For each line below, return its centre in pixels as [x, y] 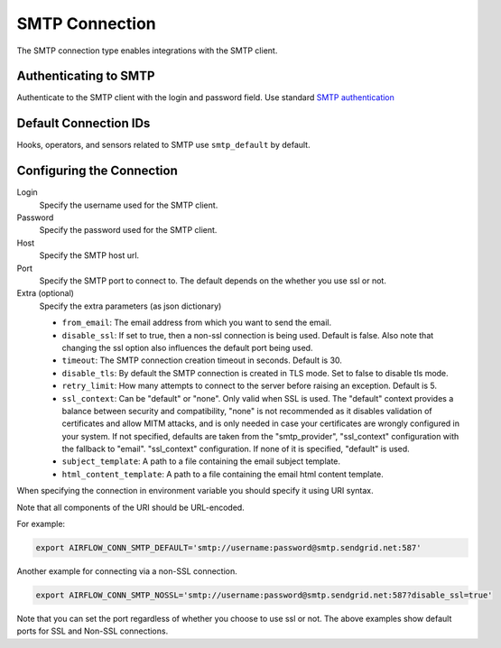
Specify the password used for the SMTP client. [128, 230]
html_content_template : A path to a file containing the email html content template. [223, 474]
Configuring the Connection [97, 171]
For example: [41, 524]
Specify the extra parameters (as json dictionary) [130, 306]
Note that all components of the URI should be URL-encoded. [131, 507]
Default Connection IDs [83, 123]
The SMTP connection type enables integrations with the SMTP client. [147, 51]
